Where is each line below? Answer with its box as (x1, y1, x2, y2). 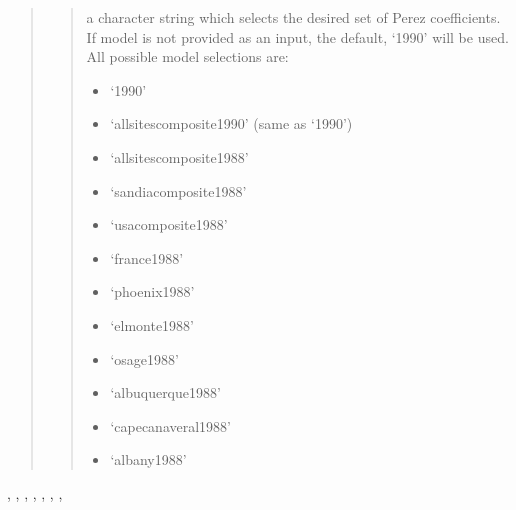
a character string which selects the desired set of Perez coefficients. (86, 7, 501, 27)
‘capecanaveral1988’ (110, 415, 231, 436)
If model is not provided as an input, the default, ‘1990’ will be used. (86, 26, 509, 47)
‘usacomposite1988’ (110, 214, 228, 235)
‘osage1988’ (110, 348, 179, 369)
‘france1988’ (110, 247, 184, 268)
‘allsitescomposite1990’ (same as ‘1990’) (110, 113, 353, 134)
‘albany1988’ (110, 449, 187, 470)
